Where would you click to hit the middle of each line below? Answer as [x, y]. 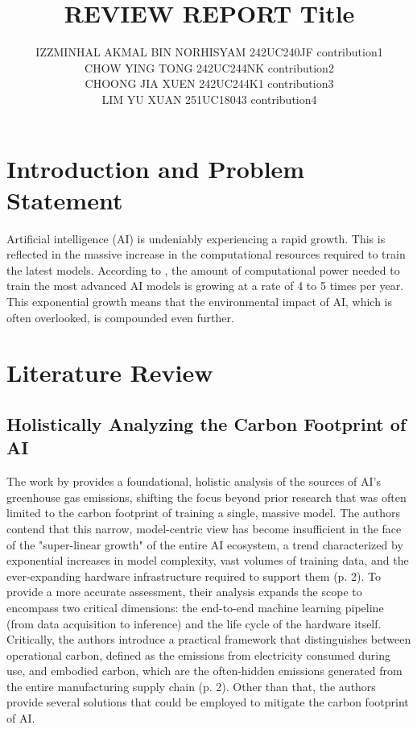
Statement [65, 199]
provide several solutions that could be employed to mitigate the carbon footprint [208, 702]
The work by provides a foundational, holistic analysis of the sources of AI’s [194, 481]
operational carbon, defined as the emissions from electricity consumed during [198, 654]
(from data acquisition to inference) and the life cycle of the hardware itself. [194, 623]
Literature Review [110, 373]
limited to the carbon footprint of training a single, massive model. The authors [203, 513]
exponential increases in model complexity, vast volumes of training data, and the [208, 560]
